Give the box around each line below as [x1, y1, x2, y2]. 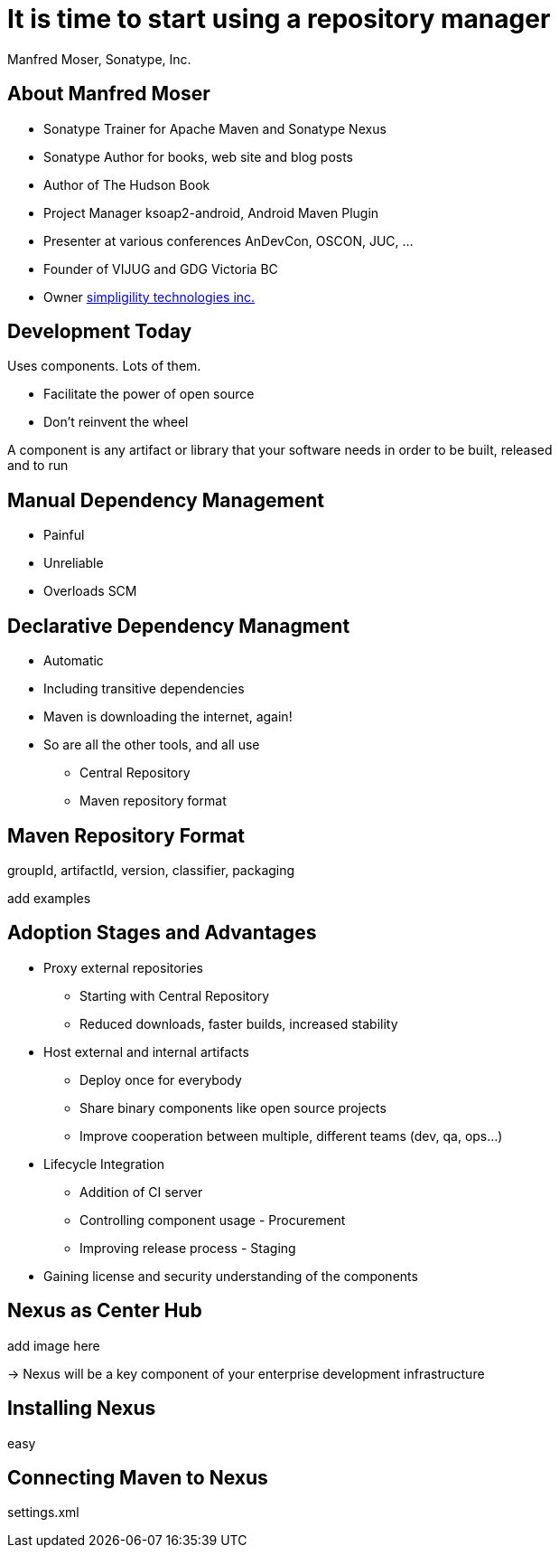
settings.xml [7, 1504, 79, 1521]
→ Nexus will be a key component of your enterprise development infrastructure [7, 1365, 485, 1381]
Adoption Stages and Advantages [7, 921, 317, 945]
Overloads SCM [43, 583, 137, 599]
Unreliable [43, 555, 104, 571]
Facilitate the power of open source [43, 386, 255, 402]
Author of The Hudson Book [43, 176, 210, 193]
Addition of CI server [79, 1183, 203, 1200]
